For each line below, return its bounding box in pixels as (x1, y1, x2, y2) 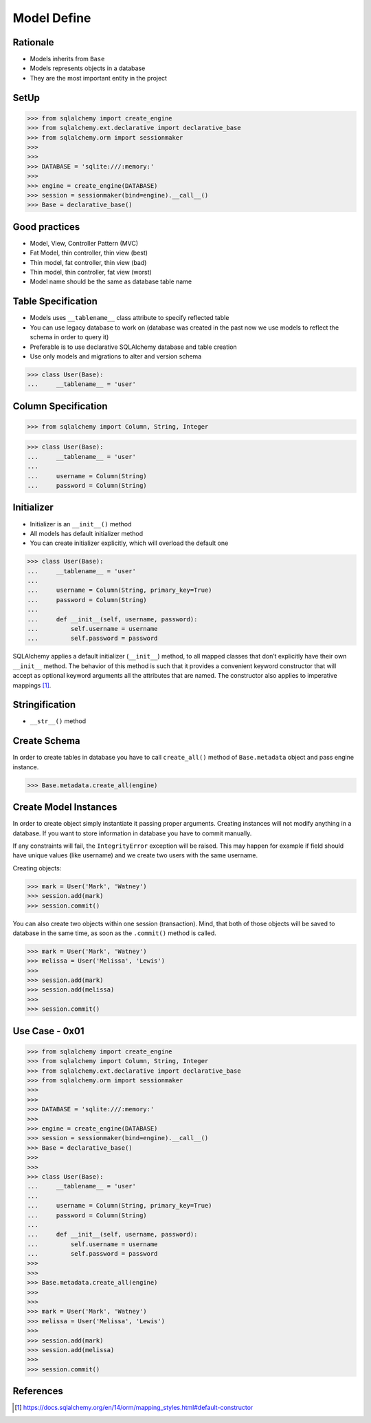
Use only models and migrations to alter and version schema (30, 352, 202, 361)
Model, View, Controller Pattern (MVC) (30, 239, 139, 247)
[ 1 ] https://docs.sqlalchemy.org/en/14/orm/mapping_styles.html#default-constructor (14, 1404, 254, 1412)
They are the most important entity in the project (30, 74, 168, 82)
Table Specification (12, 296, 98, 308)
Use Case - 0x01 (12, 1025, 85, 1037)
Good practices (12, 221, 80, 233)
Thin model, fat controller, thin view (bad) (30, 258, 147, 266)
